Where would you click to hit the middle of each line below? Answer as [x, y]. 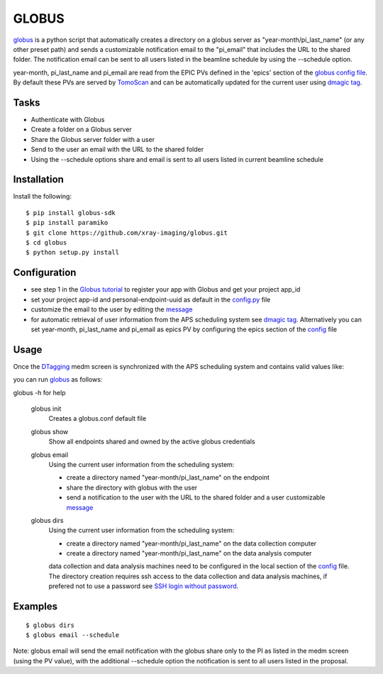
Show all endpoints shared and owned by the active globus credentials [152, 442]
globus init [46, 409]
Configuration [45, 273]
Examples [35, 607]
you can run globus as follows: [58, 380]
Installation [38, 180]
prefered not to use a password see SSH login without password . [144, 586]
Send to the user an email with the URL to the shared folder [117, 150]
